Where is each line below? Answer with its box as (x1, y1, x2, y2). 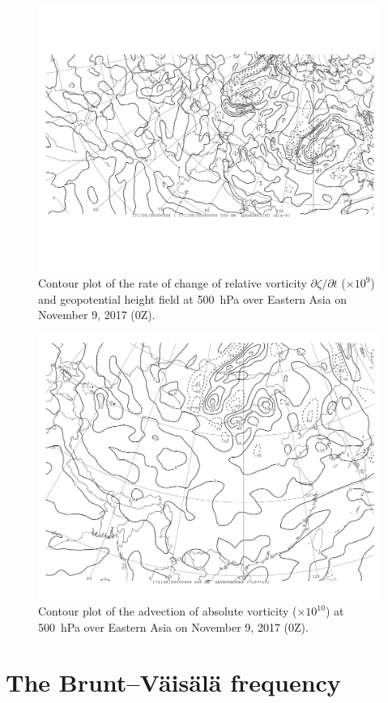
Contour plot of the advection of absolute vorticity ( (38, 603, 297, 619)
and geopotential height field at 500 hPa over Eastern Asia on (38, 290, 347, 307)
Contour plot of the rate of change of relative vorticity (38, 275, 307, 292)
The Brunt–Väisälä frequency (6, 666, 341, 699)
